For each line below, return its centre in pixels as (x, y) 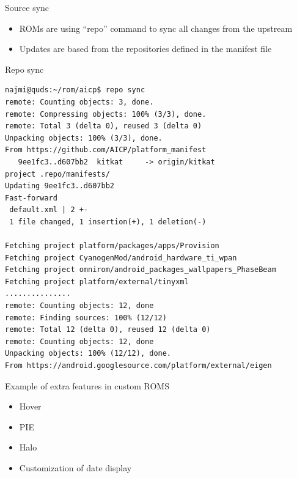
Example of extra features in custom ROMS (87, 385)
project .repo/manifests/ (57, 174)
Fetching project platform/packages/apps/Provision (112, 246)
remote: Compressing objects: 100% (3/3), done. (106, 114)
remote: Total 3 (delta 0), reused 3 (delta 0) (104, 126)
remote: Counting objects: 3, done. (79, 102)
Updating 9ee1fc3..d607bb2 (60, 186)
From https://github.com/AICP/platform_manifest (106, 150)
